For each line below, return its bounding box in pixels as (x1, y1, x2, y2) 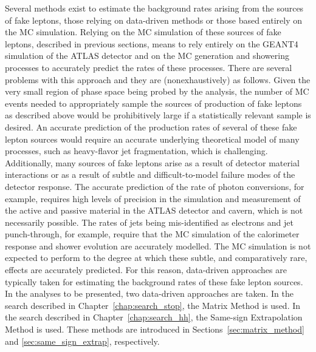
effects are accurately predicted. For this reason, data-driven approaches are (5, 263, 287, 276)
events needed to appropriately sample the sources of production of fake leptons (5, 96, 302, 109)
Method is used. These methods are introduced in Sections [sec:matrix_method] (5, 323, 304, 336)
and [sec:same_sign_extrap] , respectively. (5, 334, 160, 347)
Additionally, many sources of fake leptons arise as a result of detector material (5, 156, 300, 169)
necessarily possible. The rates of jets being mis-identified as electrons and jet (5, 215, 294, 228)
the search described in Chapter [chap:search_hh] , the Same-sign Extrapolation (5, 311, 303, 323)
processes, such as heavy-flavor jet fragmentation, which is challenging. (5, 144, 268, 157)
